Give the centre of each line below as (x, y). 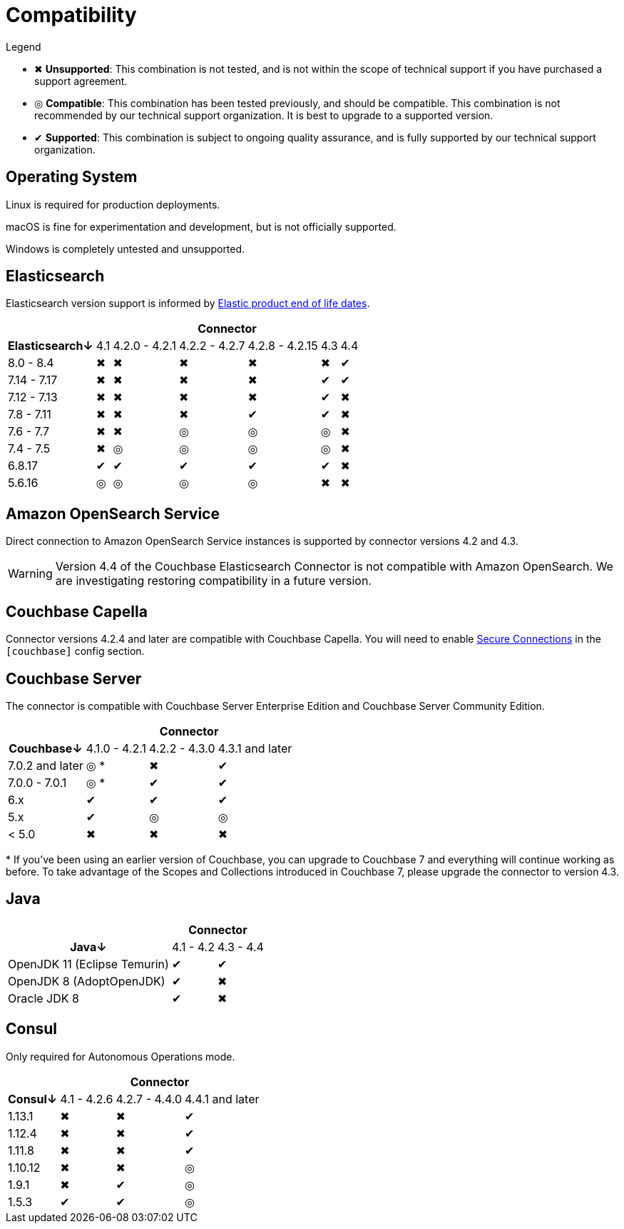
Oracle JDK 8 (44, 998)
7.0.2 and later (46, 765)
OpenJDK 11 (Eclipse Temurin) (88, 964)
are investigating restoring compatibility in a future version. (213, 581)
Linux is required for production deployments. (113, 204)
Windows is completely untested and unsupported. (126, 249)
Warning (30, 574)
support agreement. (81, 81)
